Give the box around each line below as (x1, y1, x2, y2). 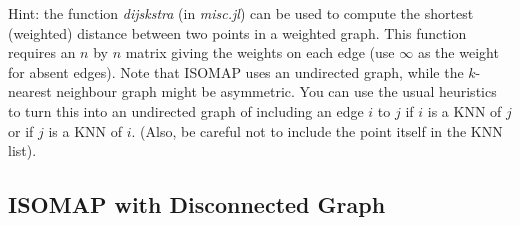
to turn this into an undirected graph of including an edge (8, 100, 364, 121)
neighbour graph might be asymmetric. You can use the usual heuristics (56, 81, 497, 102)
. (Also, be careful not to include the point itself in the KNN (131, 120, 503, 141)
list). (8, 140, 37, 161)
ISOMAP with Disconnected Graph (8, 189, 386, 220)
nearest (8, 81, 52, 102)
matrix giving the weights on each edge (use (125, 42, 395, 63)
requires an (8, 42, 76, 63)
